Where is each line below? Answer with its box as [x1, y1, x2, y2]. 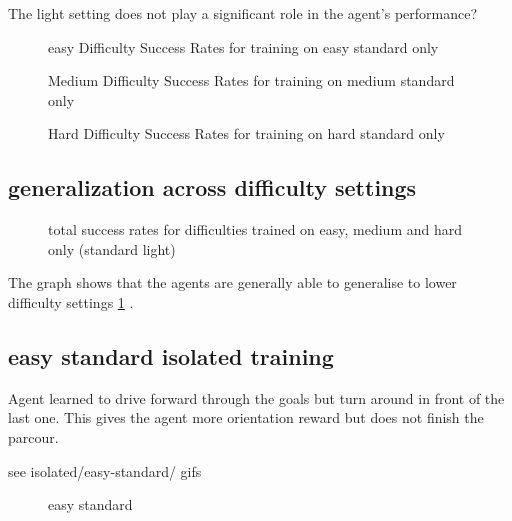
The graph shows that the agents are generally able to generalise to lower [8, 272, 457, 293]
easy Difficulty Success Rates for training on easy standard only [48, 36, 439, 57]
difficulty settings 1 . [8, 291, 134, 312]
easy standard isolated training [8, 340, 334, 371]
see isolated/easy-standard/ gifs [8, 460, 202, 481]
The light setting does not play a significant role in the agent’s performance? [8, 3, 478, 23]
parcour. [8, 426, 59, 447]
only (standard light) [48, 238, 176, 259]
